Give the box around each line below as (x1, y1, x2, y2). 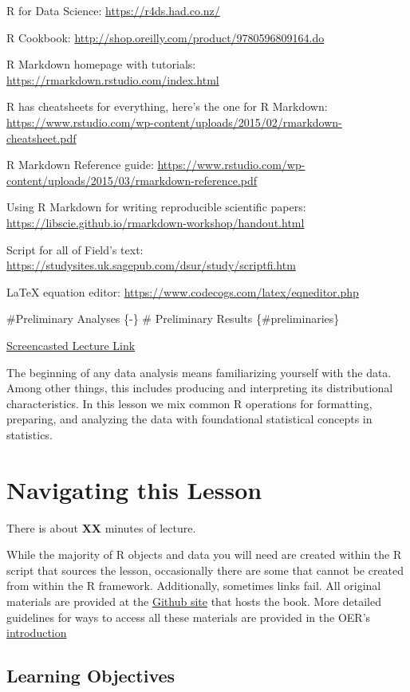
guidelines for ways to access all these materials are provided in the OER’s (6, 608, 371, 625)
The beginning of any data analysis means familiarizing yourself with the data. (6, 364, 392, 380)
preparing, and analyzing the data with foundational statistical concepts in (6, 411, 373, 427)
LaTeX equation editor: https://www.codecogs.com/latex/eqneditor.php (6, 283, 359, 300)
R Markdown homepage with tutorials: (6, 56, 196, 73)
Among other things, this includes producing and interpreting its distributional (6, 379, 393, 396)
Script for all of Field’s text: (6, 241, 144, 258)
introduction (6, 624, 67, 641)
